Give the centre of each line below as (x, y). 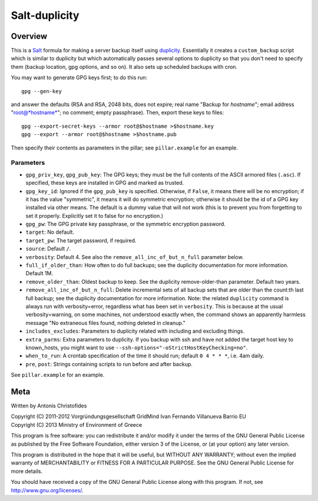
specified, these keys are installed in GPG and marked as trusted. (105, 183)
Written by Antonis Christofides (49, 406)
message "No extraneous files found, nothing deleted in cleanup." (105, 323)
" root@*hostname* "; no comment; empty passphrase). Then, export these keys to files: (117, 112)
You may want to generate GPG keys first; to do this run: (79, 78)
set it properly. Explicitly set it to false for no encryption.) (95, 215)
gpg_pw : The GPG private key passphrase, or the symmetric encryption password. (126, 224)
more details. (27, 471)
